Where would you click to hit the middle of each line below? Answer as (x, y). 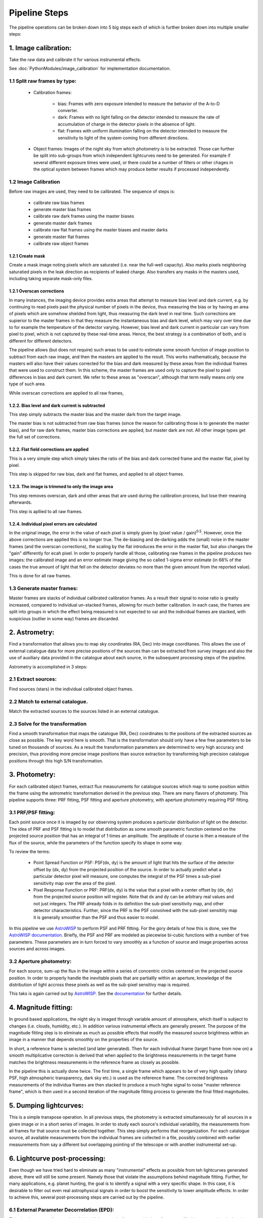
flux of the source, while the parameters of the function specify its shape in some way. (96, 842)
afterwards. (20, 502)
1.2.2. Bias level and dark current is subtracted (57, 405)
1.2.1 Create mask (27, 256)
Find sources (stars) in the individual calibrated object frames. (71, 689)
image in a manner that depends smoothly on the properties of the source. (84, 1040)
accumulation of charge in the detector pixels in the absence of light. (127, 124)
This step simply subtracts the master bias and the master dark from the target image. (95, 414)
